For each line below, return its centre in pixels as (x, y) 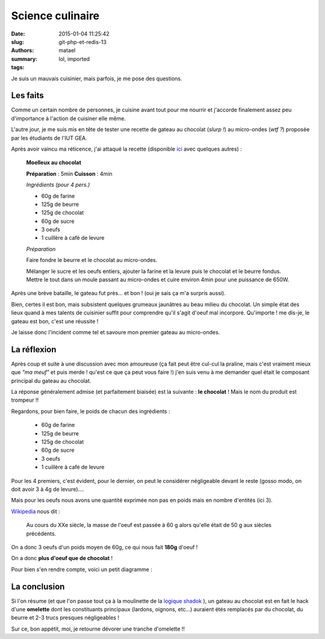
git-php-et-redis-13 (82, 42)
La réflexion (34, 349)
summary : (24, 59)
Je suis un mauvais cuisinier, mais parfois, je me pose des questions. (97, 78)
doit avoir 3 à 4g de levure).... (48, 489)
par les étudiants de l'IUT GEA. (49, 138)
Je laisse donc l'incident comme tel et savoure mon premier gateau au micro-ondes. (116, 332)
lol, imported (74, 59)
